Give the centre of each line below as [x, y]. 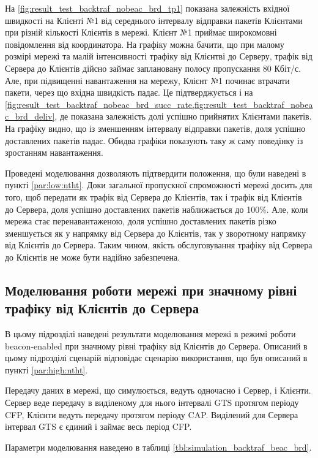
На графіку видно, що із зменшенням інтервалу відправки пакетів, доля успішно [155, 128]
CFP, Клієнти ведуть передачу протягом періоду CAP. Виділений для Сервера [152, 414]
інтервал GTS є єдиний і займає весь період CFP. [98, 426]
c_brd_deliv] [30, 116]
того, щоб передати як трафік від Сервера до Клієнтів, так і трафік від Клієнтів [153, 197]
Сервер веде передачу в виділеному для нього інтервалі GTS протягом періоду [152, 403]
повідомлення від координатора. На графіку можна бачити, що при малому [145, 44]
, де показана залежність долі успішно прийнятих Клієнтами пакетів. [183, 116]
